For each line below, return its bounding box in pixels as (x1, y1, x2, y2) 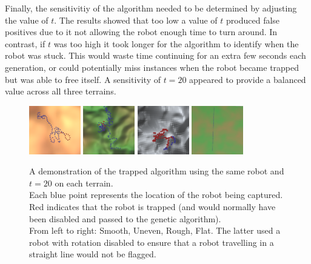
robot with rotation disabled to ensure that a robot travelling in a (29, 236, 274, 248)
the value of (5, 13, 48, 26)
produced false (226, 13, 280, 26)
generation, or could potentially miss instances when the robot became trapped (5, 61, 299, 73)
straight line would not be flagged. (29, 248, 156, 260)
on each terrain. (55, 176, 113, 189)
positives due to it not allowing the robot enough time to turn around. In (5, 25, 278, 38)
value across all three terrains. (5, 85, 116, 97)
